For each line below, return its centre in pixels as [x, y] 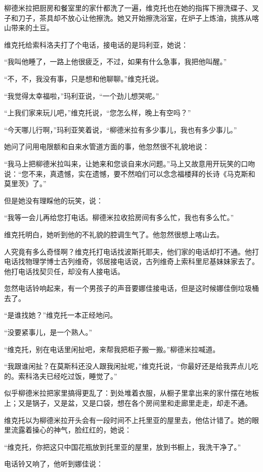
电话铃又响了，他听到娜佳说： [54, 464]
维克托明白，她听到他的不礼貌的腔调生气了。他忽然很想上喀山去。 [114, 234]
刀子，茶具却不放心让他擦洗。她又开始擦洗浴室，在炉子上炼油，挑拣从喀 [138, 17]
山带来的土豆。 [29, 28]
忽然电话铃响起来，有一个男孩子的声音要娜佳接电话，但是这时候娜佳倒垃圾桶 [131, 288]
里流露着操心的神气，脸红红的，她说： [68, 430]
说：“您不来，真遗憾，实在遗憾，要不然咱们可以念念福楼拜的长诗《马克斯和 [130, 173]
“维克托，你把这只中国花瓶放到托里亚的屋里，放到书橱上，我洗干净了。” [123, 446]
